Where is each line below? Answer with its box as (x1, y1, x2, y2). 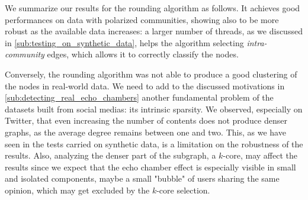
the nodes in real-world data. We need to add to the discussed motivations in (5, 79, 285, 92)
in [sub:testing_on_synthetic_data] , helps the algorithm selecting (5, 36, 244, 49)
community (5, 48, 44, 60)
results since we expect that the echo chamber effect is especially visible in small (5, 160, 296, 173)
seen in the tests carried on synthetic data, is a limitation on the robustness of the (5, 137, 303, 150)
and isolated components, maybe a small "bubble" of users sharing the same (5, 172, 280, 185)
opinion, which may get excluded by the (5, 183, 150, 196)
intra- (246, 36, 267, 49)
